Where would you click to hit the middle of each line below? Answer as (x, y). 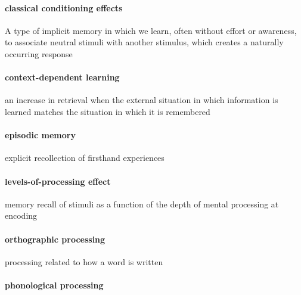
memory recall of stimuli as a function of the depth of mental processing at (142, 204)
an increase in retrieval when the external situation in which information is (142, 100)
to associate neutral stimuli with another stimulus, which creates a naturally (144, 42)
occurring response (39, 53)
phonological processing (54, 285)
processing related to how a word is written (84, 261)
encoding (21, 215)
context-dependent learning (62, 77)
